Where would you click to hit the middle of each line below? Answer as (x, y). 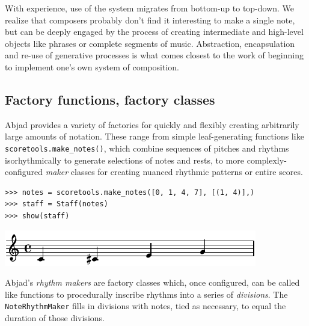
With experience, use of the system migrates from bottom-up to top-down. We (150, 8)
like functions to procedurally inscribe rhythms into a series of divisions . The (146, 294)
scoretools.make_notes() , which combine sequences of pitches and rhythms (147, 148)
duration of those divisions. (55, 318)
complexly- (267, 160)
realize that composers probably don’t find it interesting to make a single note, (150, 20)
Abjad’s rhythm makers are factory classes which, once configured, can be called (152, 282)
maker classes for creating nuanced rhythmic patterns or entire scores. (174, 172)
